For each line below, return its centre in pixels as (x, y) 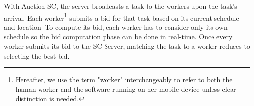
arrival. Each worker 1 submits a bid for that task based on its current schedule (122, 17)
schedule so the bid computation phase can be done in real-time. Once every (118, 36)
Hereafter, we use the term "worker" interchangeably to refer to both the (124, 79)
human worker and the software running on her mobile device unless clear (126, 89)
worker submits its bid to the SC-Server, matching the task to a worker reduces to (127, 46)
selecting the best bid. (37, 55)
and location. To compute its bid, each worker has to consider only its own (116, 27)
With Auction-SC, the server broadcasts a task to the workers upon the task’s (121, 6)
